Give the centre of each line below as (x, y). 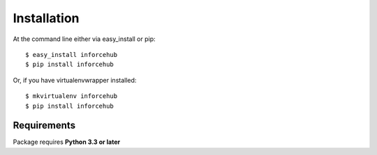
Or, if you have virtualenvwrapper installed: (75, 80)
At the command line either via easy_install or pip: (84, 39)
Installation (46, 18)
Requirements (44, 125)
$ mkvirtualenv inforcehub (72, 96)
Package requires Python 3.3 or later (67, 142)
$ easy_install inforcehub (72, 55)
